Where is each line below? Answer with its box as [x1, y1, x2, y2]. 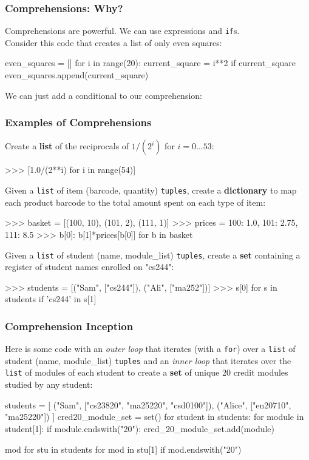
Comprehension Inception [5, 318, 134, 333]
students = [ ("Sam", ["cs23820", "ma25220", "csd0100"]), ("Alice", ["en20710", [5, 398, 291, 411]
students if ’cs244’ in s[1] [5, 293, 97, 305]
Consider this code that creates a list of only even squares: [5, 36, 222, 49]
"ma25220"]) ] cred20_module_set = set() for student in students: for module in [5, 410, 304, 423]
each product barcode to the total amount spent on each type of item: [5, 195, 266, 208]
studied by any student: [5, 378, 93, 391]
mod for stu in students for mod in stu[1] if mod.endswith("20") [5, 442, 242, 455]
